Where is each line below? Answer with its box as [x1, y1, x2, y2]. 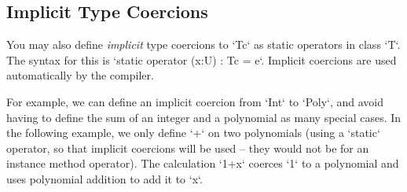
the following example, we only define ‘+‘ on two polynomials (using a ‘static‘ [6, 124, 380, 141]
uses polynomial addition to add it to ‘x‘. [6, 170, 203, 186]
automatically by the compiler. [6, 67, 154, 83]
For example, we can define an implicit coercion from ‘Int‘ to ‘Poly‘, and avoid [6, 93, 384, 109]
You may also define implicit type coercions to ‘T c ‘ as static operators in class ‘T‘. [6, 36, 401, 53]
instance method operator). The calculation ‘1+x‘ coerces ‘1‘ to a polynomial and [6, 155, 399, 172]
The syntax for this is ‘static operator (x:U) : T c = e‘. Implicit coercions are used [6, 51, 397, 68]
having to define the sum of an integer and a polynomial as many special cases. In [6, 109, 401, 125]
